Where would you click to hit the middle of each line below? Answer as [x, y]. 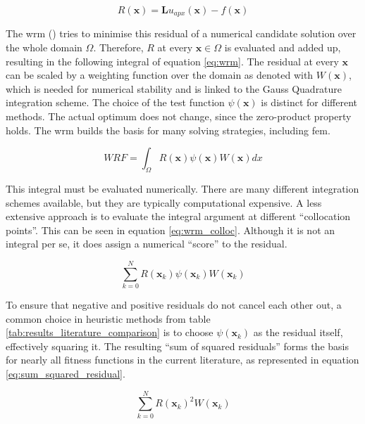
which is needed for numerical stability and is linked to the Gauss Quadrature [174, 88]
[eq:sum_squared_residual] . [66, 374]
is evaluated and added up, [283, 47]
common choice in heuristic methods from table [108, 318]
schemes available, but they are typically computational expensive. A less [164, 202]
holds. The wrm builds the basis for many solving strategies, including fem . [168, 130]
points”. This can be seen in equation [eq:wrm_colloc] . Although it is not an [171, 230]
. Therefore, [118, 47]
